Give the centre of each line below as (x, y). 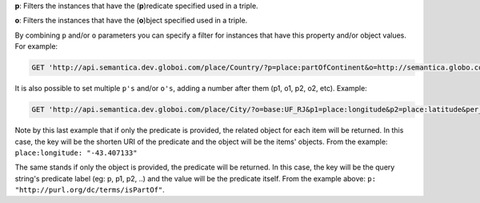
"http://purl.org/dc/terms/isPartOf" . (90, 190)
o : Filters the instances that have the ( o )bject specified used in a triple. (131, 21)
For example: (36, 46)
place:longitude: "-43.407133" (76, 153)
